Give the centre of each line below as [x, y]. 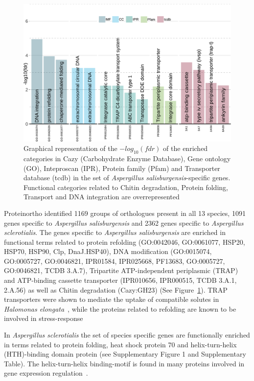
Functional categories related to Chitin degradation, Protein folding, [126, 187]
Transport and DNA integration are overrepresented [102, 197]
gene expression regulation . [46, 373]
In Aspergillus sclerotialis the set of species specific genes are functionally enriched [127, 335]
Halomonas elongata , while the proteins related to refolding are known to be [120, 308]
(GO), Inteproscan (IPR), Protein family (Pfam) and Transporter [122, 168]
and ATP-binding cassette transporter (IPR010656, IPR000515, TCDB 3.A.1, [120, 280]
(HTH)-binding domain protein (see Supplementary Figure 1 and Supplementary [125, 354]
